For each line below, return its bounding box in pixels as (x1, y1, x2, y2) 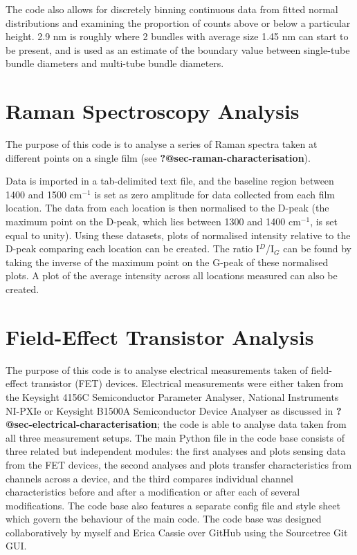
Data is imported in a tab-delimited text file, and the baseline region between (6, 173, 334, 188)
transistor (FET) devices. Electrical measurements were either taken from (30, 376, 344, 391)
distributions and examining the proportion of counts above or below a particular (6, 15, 351, 30)
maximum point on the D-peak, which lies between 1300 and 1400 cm (6, 214, 301, 229)
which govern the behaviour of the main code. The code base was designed (6, 511, 322, 526)
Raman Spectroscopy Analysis (6, 97, 300, 125)
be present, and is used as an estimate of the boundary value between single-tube (6, 42, 350, 57)
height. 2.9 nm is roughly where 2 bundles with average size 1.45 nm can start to (6, 29, 349, 44)
